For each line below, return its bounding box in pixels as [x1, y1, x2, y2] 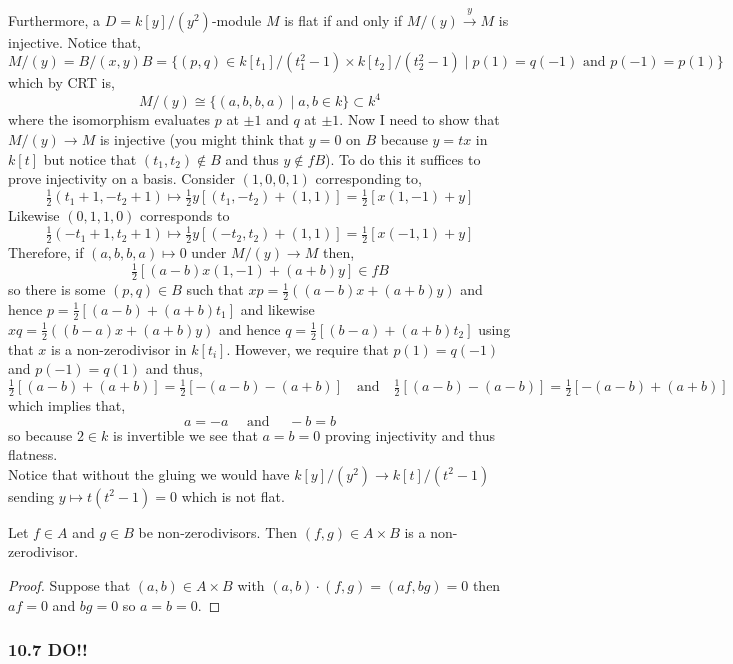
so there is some [8, 279, 106, 300]
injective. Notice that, [8, 31, 141, 52]
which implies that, [8, 395, 126, 416]
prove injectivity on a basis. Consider [8, 168, 236, 189]
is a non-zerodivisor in [51, 338, 187, 359]
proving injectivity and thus [324, 424, 496, 445]
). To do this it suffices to [325, 148, 481, 169]
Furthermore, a [8, 9, 101, 30]
